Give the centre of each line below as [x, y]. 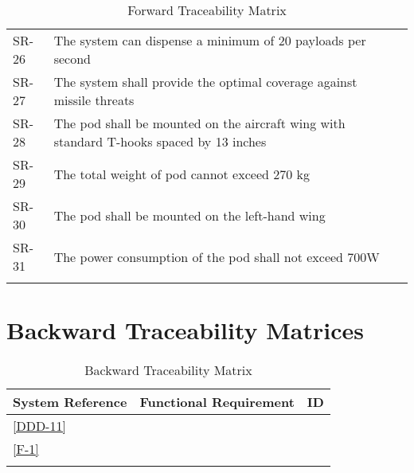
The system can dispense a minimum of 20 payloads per [210, 40]
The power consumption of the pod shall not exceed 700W [217, 256]
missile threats [94, 100]
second [72, 59]
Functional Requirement [217, 402]
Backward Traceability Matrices [185, 330]
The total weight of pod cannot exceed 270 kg [182, 174]
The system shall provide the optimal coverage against [205, 82]
